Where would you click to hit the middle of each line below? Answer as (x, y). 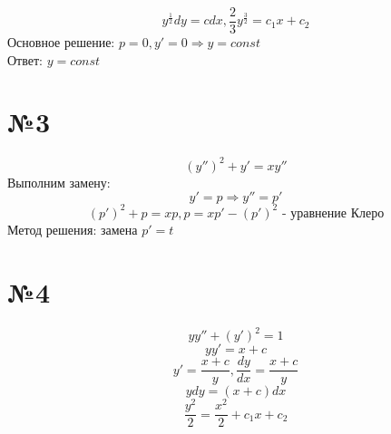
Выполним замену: (59, 182)
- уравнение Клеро (333, 213)
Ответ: (25, 59)
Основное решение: (61, 42)
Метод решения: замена (73, 229)
